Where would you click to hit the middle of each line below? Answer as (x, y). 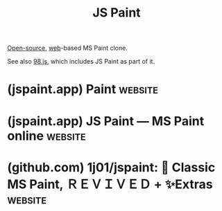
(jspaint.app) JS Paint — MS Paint (106, 121)
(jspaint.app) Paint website (83, 90)
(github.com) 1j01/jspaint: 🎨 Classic (111, 167)
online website (46, 136)
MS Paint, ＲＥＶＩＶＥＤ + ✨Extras (110, 184)
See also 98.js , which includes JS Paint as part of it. (81, 62)
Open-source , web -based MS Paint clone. (68, 48)
